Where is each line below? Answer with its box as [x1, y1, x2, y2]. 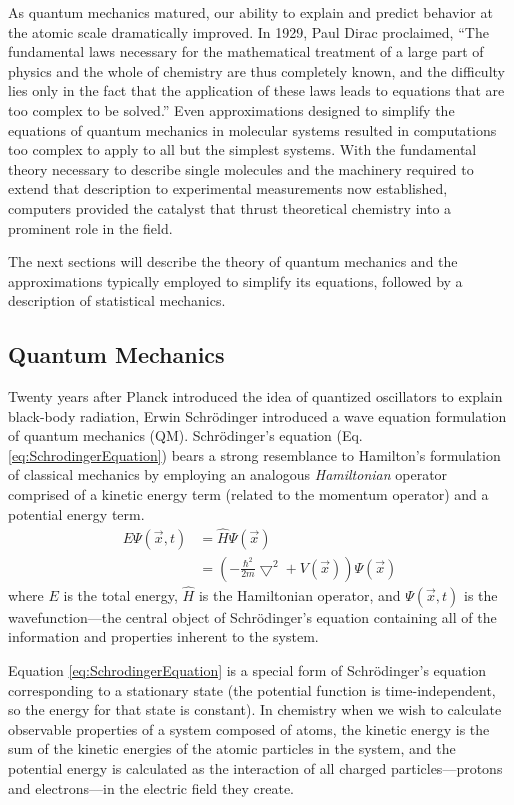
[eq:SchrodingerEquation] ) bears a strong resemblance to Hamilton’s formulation [8, 444, 501, 465]
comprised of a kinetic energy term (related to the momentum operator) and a [8, 484, 489, 505]
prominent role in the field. [8, 217, 173, 238]
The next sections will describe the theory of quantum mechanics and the [8, 251, 458, 272]
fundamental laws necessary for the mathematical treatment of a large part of [8, 41, 484, 62]
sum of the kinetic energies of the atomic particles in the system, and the [8, 738, 456, 759]
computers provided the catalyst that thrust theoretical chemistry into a [8, 197, 452, 218]
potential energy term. [8, 503, 145, 524]
